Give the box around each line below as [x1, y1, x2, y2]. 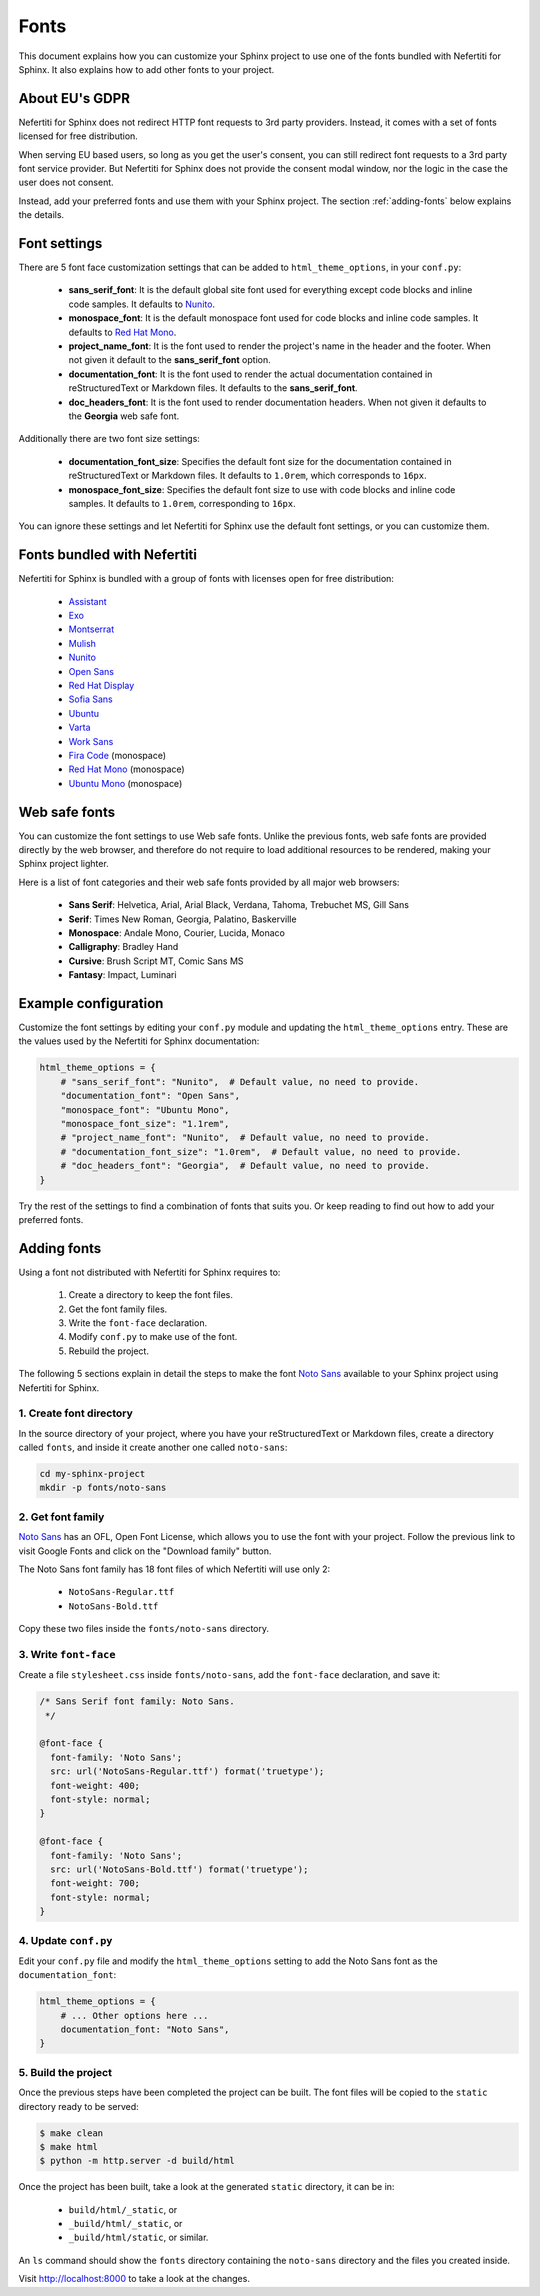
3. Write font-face [18, 1647, 116, 1661]
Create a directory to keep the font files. [68, 1289, 234, 1301]
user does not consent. [18, 176, 114, 189]
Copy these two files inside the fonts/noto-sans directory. [18, 1623, 270, 1635]
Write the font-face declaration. [68, 1317, 208, 1329]
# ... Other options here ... [60, 2010, 209, 2021]
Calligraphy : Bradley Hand [68, 941, 179, 953]
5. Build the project [18, 2065, 112, 2079]
